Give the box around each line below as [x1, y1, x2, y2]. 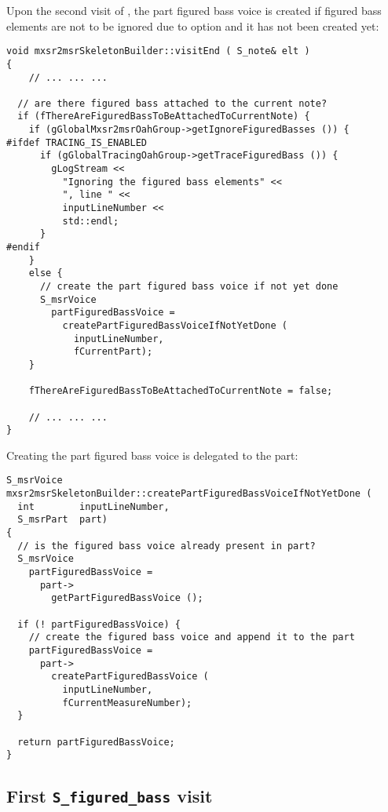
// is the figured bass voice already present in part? [17, 540, 316, 552]
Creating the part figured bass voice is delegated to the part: [6, 446, 298, 463]
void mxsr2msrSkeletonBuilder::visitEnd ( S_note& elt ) [6, 46, 310, 57]
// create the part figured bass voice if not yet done [39, 281, 339, 292]
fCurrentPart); [73, 346, 153, 358]
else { [28, 268, 63, 279]
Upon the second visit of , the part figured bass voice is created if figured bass [6, 2, 382, 18]
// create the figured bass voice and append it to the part [28, 632, 355, 643]
